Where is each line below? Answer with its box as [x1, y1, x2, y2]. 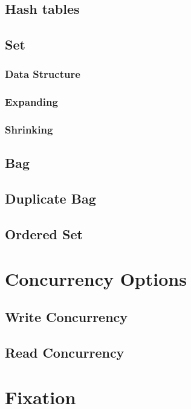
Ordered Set [5, 225, 83, 243]
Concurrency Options [5, 266, 187, 291]
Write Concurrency [5, 308, 128, 326]
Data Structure [5, 66, 80, 82]
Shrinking [5, 122, 53, 137]
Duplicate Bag [5, 189, 96, 208]
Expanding [5, 94, 58, 109]
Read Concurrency [5, 343, 125, 361]
